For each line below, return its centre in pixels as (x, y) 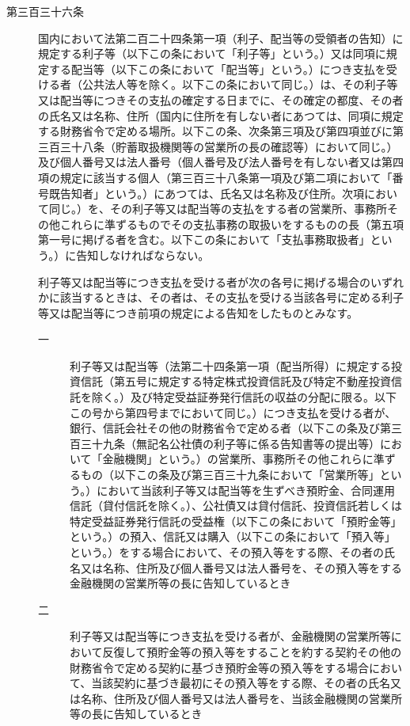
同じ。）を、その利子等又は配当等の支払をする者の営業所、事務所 (218, 209)
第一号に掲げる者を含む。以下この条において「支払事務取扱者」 (204, 239)
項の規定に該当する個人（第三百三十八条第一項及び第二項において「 (215, 177)
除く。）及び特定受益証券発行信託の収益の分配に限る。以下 (244, 397)
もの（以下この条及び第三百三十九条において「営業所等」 (230, 475)
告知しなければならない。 (143, 255)
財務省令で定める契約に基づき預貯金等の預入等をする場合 (219, 667)
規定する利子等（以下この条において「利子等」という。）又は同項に (212, 53)
